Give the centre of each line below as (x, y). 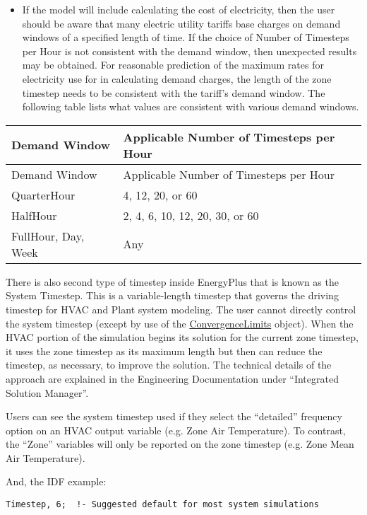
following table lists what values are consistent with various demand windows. (191, 106)
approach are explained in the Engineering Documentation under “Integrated (172, 378)
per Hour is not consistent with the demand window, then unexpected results (189, 51)
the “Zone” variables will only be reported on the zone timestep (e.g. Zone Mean (180, 444)
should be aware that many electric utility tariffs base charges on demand (181, 23)
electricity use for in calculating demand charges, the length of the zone (177, 78)
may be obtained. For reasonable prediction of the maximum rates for (173, 65)
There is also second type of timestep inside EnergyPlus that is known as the (172, 281)
